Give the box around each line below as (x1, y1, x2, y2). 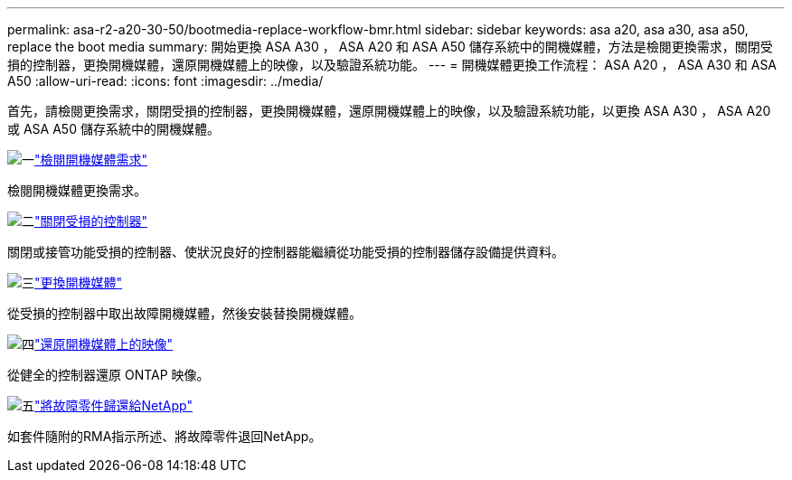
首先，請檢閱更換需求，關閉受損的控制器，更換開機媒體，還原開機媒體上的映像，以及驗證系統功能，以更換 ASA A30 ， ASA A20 (7, 103, 771, 118)
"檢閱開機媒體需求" (34, 152, 148, 167)
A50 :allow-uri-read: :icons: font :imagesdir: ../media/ (7, 73, 324, 89)
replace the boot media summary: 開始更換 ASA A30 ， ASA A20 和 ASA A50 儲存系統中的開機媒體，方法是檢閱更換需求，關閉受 (7, 39, 773, 54)
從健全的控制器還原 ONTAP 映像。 (7, 367, 210, 382)
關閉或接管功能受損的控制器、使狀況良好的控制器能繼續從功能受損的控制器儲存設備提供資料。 (7, 244, 564, 259)
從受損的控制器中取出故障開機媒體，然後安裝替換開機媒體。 (7, 306, 362, 321)
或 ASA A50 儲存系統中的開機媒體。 (7, 121, 220, 136)
